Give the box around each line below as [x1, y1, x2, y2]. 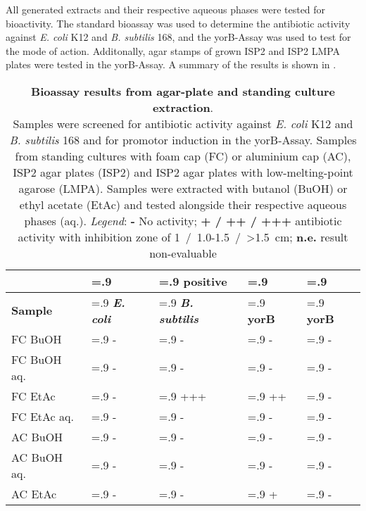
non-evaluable [149, 244, 217, 261]
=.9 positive [158, 272, 227, 289]
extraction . [152, 99, 214, 115]
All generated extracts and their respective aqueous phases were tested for [6, 2, 326, 16]
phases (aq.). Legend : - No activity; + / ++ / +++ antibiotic [24, 212, 342, 229]
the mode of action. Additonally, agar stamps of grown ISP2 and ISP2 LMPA [6, 43, 341, 58]
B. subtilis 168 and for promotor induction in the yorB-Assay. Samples [9, 131, 357, 148]
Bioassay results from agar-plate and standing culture [31, 82, 335, 99]
